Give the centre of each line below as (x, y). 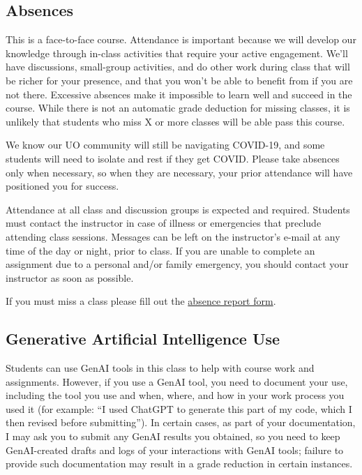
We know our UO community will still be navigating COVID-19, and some (165, 145)
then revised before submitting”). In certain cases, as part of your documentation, (181, 422)
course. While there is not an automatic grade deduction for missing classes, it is (178, 108)
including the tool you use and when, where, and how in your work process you (175, 395)
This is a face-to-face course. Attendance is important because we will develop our (181, 39)
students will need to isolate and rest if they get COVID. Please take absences (173, 158)
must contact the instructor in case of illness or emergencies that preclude (164, 223)
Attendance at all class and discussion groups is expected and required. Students (178, 209)
